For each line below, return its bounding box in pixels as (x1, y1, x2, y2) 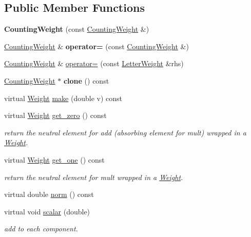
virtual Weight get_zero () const (4, 110, 107, 121)
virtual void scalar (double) (4, 206, 90, 216)
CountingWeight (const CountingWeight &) (4, 24, 149, 34)
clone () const (63, 75, 109, 86)
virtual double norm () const (4, 189, 94, 200)
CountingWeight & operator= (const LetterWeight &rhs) (4, 58, 184, 69)
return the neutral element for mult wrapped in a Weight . (4, 171, 183, 182)
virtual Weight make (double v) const (4, 92, 123, 103)
